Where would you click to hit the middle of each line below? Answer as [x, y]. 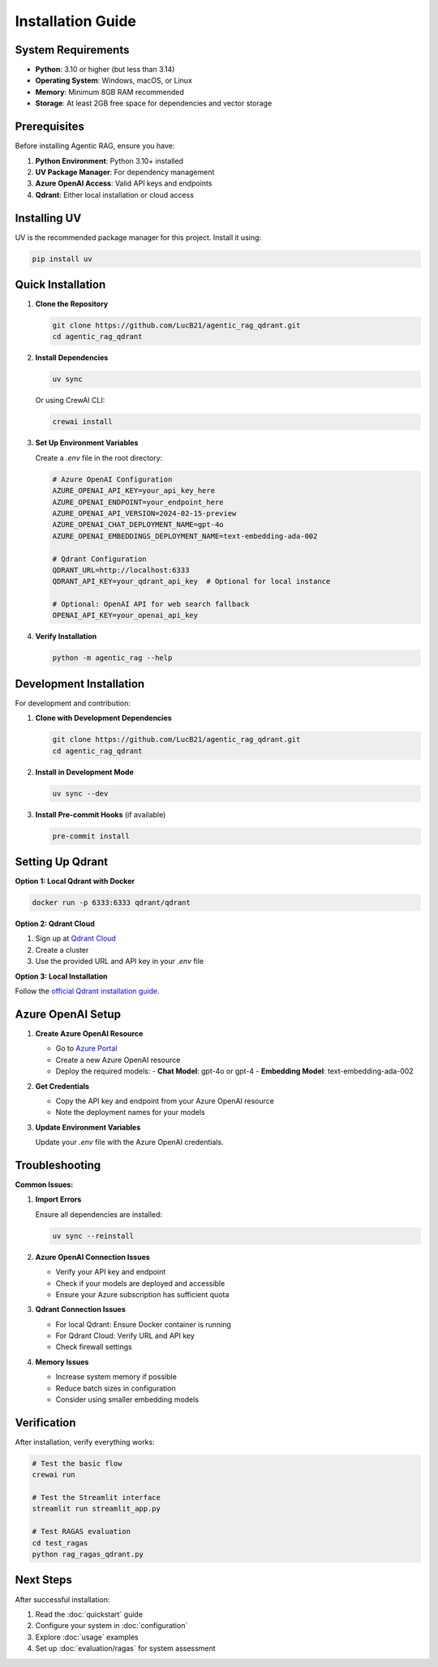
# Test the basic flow [77, 1463]
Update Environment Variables [88, 1127]
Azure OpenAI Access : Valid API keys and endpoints [124, 183]
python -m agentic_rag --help [112, 658]
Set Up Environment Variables [87, 443]
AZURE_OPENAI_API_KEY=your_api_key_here [133, 491]
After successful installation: [62, 1599]
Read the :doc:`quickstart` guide [89, 1614]
